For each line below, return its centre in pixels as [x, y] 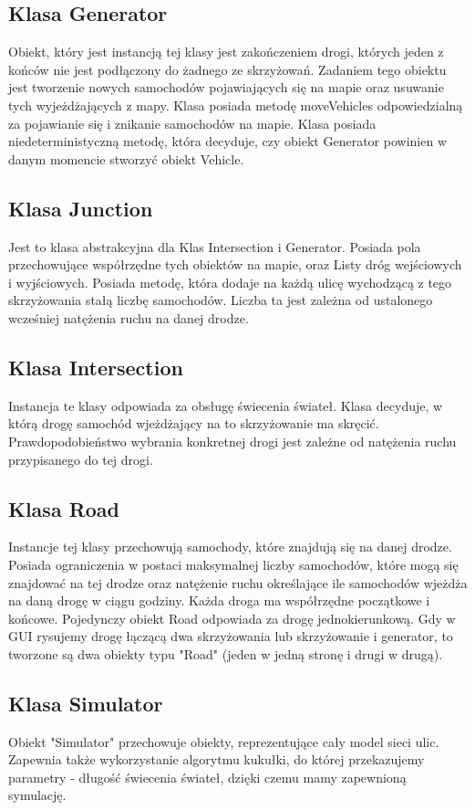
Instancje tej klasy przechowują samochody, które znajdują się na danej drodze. [230, 547]
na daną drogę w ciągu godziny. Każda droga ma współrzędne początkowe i [219, 600]
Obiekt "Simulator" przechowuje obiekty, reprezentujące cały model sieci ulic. [224, 741]
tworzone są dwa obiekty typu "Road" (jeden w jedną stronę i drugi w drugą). [226, 653]
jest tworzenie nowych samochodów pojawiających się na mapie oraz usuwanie [226, 87]
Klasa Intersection [96, 367]
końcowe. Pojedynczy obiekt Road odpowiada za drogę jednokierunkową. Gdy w [232, 618]
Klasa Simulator [86, 703]
